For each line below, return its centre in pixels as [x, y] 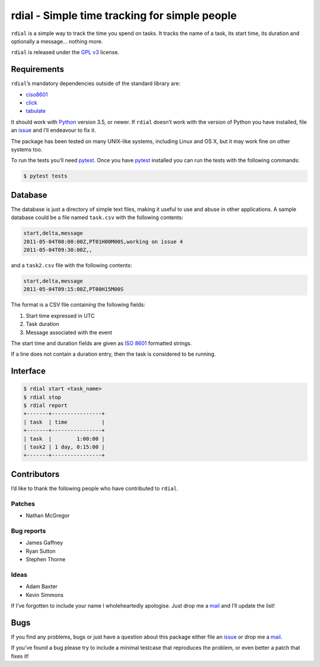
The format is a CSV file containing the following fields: [78, 305]
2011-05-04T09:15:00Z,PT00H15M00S [73, 289]
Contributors [35, 474]
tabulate [36, 111]
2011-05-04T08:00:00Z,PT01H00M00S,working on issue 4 [103, 241]
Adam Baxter [42, 587]
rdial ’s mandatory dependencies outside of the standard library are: [96, 84]
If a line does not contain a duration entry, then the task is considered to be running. [113, 354]
